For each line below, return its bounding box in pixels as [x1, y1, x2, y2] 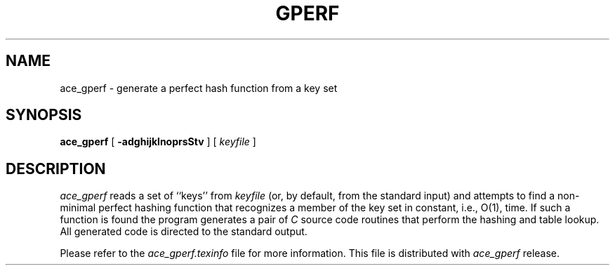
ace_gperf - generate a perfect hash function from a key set [60, 81, 338, 94]
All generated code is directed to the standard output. [60, 225, 307, 238]
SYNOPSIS [6, 106, 82, 124]
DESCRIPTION [6, 159, 106, 178]
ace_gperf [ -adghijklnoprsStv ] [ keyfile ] [60, 135, 256, 148]
